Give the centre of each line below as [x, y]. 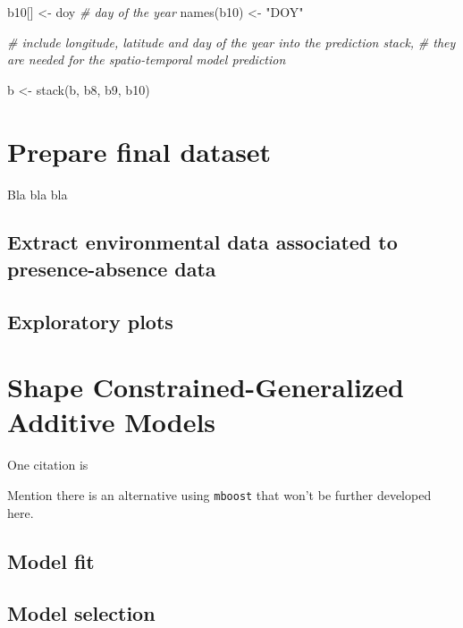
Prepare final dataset [139, 151]
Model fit [51, 560]
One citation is [48, 465]
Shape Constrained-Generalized [206, 387]
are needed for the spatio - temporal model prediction [147, 59]
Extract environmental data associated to [202, 242]
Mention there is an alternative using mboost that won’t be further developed [219, 494]
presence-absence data [112, 268]
